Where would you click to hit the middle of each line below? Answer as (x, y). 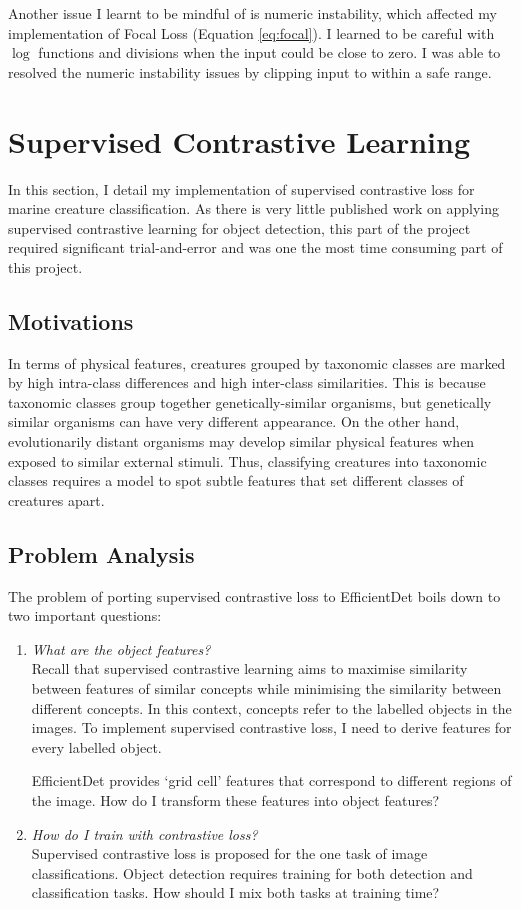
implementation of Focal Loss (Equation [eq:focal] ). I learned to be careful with (251, 32)
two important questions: (85, 615)
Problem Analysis (101, 553)
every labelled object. (96, 746)
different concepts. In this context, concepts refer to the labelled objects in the (271, 707)
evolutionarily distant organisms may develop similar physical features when (241, 441)
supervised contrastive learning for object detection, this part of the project (239, 227)
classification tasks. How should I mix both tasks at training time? (235, 892)
